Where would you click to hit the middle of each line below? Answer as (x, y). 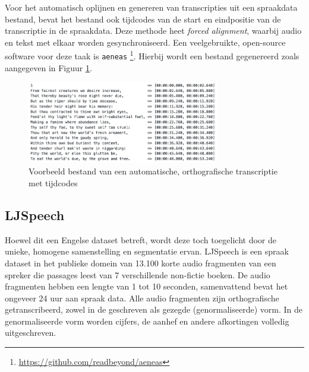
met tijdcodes (53, 182)
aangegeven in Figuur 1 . (48, 67)
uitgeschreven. (31, 333)
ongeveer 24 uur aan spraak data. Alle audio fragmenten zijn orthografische (142, 298)
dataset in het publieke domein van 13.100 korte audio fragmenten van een (141, 263)
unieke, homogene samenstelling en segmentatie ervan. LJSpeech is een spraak (147, 251)
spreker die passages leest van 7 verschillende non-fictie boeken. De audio (138, 274)
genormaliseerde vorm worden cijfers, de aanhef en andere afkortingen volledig (147, 321)
